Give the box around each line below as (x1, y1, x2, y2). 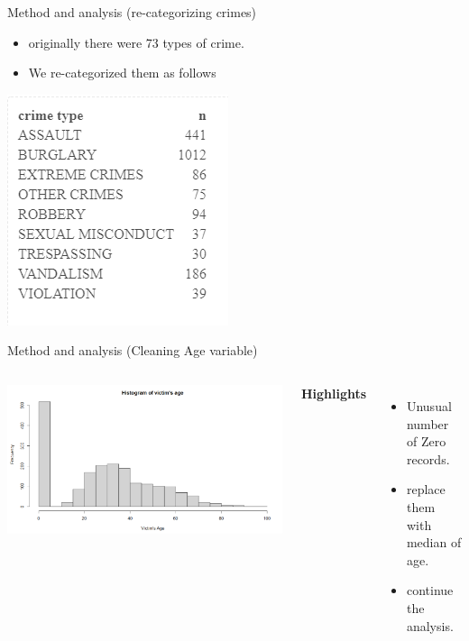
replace (406, 480, 446, 499)
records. (406, 449, 450, 468)
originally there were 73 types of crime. (28, 32, 244, 51)
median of (406, 533, 462, 552)
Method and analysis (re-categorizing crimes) (7, 3, 257, 21)
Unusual (406, 396, 452, 415)
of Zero (406, 432, 446, 451)
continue (406, 581, 454, 600)
